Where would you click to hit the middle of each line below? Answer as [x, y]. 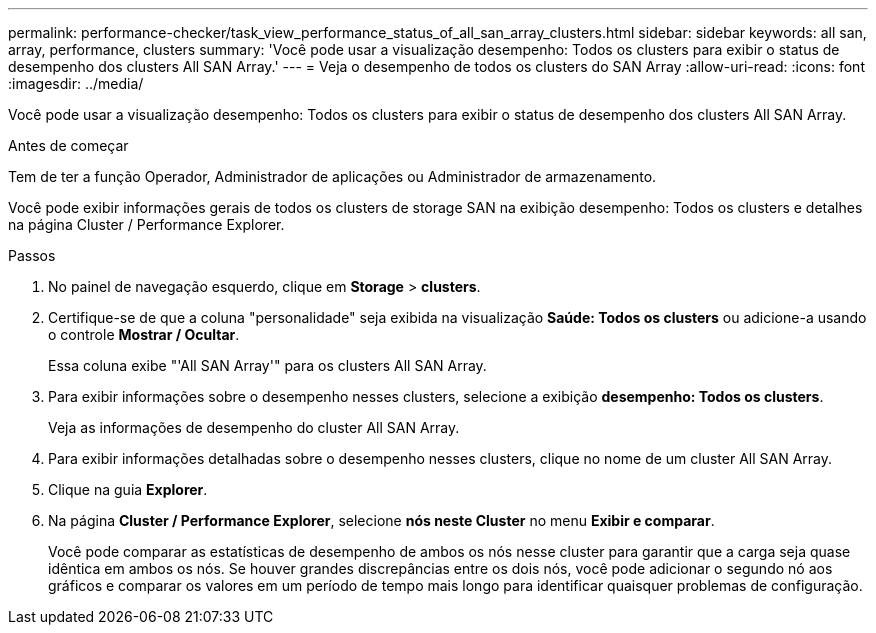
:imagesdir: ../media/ [76, 83]
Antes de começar [68, 145]
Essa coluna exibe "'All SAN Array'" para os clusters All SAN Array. [267, 365]
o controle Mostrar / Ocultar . [144, 334]
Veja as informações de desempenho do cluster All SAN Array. [254, 427]
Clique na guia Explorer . [128, 489]
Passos [32, 255]
